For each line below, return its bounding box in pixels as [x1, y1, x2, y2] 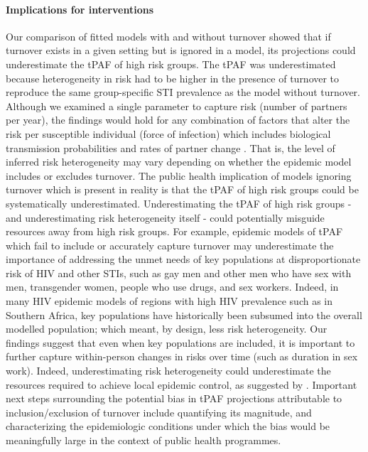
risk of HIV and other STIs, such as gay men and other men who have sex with [6, 265, 352, 280]
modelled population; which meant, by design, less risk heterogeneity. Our [6, 321, 328, 336]
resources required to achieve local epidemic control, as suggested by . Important [6, 377, 357, 392]
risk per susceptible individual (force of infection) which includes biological [6, 126, 331, 141]
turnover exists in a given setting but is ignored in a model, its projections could [6, 43, 356, 58]
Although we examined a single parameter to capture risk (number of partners [6, 98, 347, 113]
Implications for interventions [6, 1, 154, 16]
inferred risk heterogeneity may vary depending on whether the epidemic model [6, 154, 352, 169]
